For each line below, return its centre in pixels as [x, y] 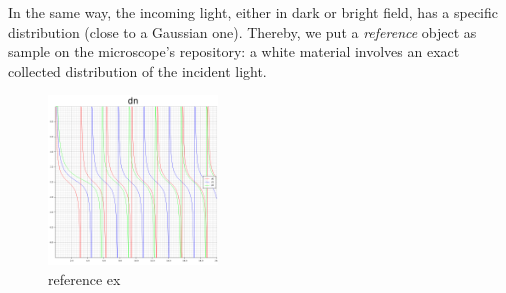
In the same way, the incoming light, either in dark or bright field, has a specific [253, 12]
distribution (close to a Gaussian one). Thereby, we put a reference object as [242, 31]
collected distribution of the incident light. [137, 70]
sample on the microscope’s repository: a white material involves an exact [234, 51]
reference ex [84, 278]
